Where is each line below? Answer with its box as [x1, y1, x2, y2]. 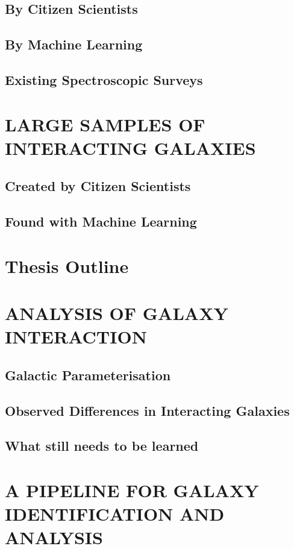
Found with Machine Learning [5, 212, 197, 231]
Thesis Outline [5, 253, 129, 278]
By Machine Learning [5, 35, 143, 54]
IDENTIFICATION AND [5, 501, 225, 526]
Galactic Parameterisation [5, 365, 171, 384]
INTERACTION [5, 324, 147, 349]
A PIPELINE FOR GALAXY [5, 477, 259, 502]
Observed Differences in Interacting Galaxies [5, 401, 290, 419]
